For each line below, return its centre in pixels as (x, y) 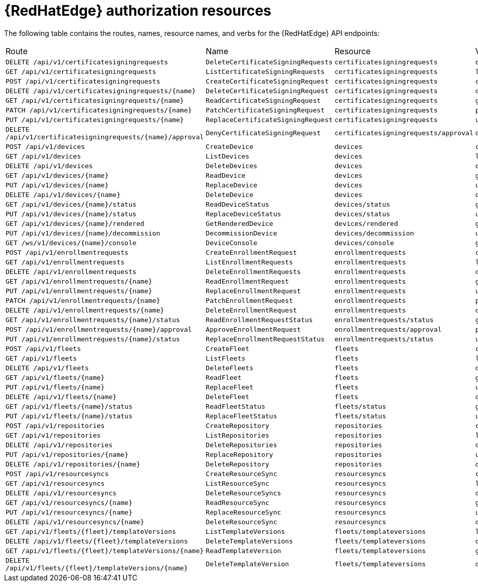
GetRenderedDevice (240, 223)
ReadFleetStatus (235, 406)
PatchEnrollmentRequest (249, 300)
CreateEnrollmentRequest (251, 252)
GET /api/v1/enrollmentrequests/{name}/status (93, 320)
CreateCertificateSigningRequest (267, 81)
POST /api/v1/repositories (55, 425)
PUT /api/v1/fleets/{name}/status (69, 416)
